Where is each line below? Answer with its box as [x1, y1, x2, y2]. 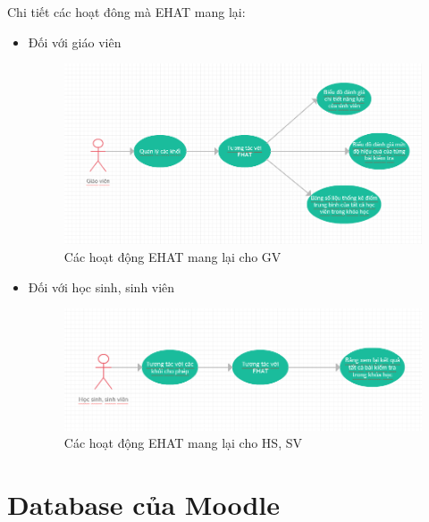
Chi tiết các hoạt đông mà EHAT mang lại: [7, 3, 246, 21]
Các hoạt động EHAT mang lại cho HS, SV [63, 434, 302, 452]
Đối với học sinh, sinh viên [28, 277, 175, 296]
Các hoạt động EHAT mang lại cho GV [63, 247, 282, 265]
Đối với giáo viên [28, 32, 122, 51]
